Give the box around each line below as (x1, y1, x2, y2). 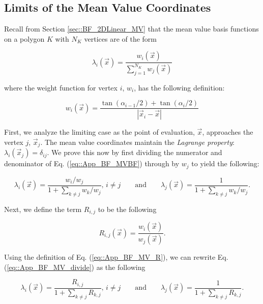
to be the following (98, 203, 157, 214)
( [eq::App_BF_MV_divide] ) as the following (4, 261, 145, 272)
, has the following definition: (134, 82, 225, 93)
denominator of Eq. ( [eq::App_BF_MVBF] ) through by (4, 158, 180, 169)
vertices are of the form (84, 33, 157, 44)
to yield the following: (191, 158, 259, 169)
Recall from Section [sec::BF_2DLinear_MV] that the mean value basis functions (4, 23, 259, 34)
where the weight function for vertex (4, 82, 118, 93)
